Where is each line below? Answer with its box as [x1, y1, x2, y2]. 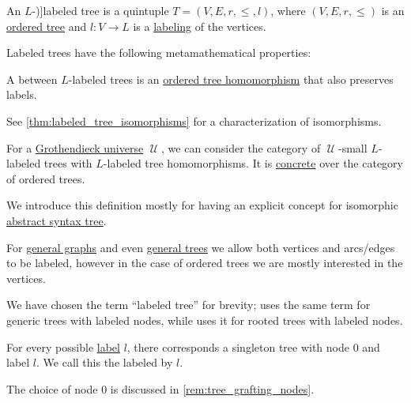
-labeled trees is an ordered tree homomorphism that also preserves [68, 70, 394, 87]
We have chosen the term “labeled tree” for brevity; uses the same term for [6, 296, 371, 313]
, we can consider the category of [161, 139, 321, 156]
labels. [6, 86, 37, 103]
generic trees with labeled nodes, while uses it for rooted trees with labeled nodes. [6, 311, 403, 328]
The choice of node [6, 380, 98, 397]
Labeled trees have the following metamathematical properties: [6, 44, 311, 61]
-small [338, 139, 368, 156]
